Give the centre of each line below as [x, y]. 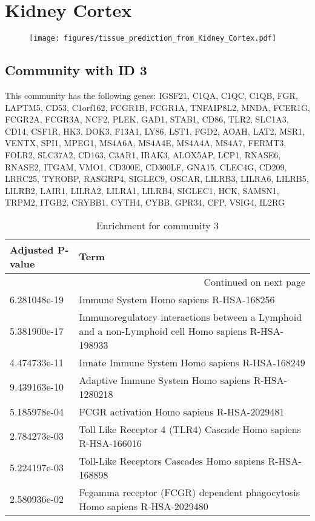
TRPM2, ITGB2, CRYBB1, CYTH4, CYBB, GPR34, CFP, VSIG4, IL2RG [145, 202]
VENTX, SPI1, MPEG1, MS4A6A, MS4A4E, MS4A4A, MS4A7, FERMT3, [146, 143]
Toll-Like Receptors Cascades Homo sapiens [172, 460]
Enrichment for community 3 [157, 225]
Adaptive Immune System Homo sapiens [165, 380]
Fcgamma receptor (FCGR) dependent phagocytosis [190, 492]
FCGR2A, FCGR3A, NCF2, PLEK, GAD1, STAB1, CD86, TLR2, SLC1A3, [147, 119]
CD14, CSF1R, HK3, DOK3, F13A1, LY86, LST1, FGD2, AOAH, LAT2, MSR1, [155, 131]
